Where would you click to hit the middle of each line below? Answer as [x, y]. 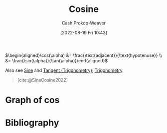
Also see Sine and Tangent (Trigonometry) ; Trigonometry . [64, 70]
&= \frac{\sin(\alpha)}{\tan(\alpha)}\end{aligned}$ [57, 60]
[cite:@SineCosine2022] [43, 80]
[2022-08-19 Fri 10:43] [84, 32]
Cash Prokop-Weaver [84, 23]
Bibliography [32, 123]
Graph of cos [32, 100]
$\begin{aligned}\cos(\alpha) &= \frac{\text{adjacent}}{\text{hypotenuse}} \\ [84, 55]
